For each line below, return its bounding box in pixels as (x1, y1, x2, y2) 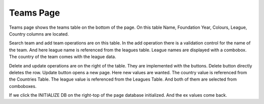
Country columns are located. (9, 31, 69, 37)
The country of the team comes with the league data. (9, 54, 116, 60)
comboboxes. (9, 83, 37, 89)
